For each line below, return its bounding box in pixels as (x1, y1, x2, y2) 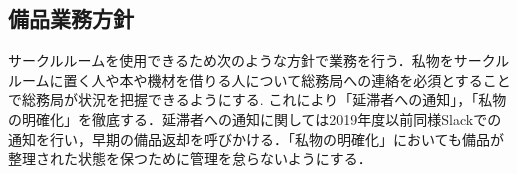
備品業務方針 (8, 3, 134, 34)
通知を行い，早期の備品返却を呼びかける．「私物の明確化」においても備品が (8, 128, 504, 149)
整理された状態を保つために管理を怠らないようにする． (8, 148, 372, 169)
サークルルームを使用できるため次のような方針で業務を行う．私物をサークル (8, 50, 510, 71)
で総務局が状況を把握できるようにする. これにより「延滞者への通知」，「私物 (8, 89, 507, 110)
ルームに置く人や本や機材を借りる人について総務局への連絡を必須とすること (8, 69, 511, 90)
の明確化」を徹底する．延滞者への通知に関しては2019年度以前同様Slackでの (8, 108, 502, 129)
